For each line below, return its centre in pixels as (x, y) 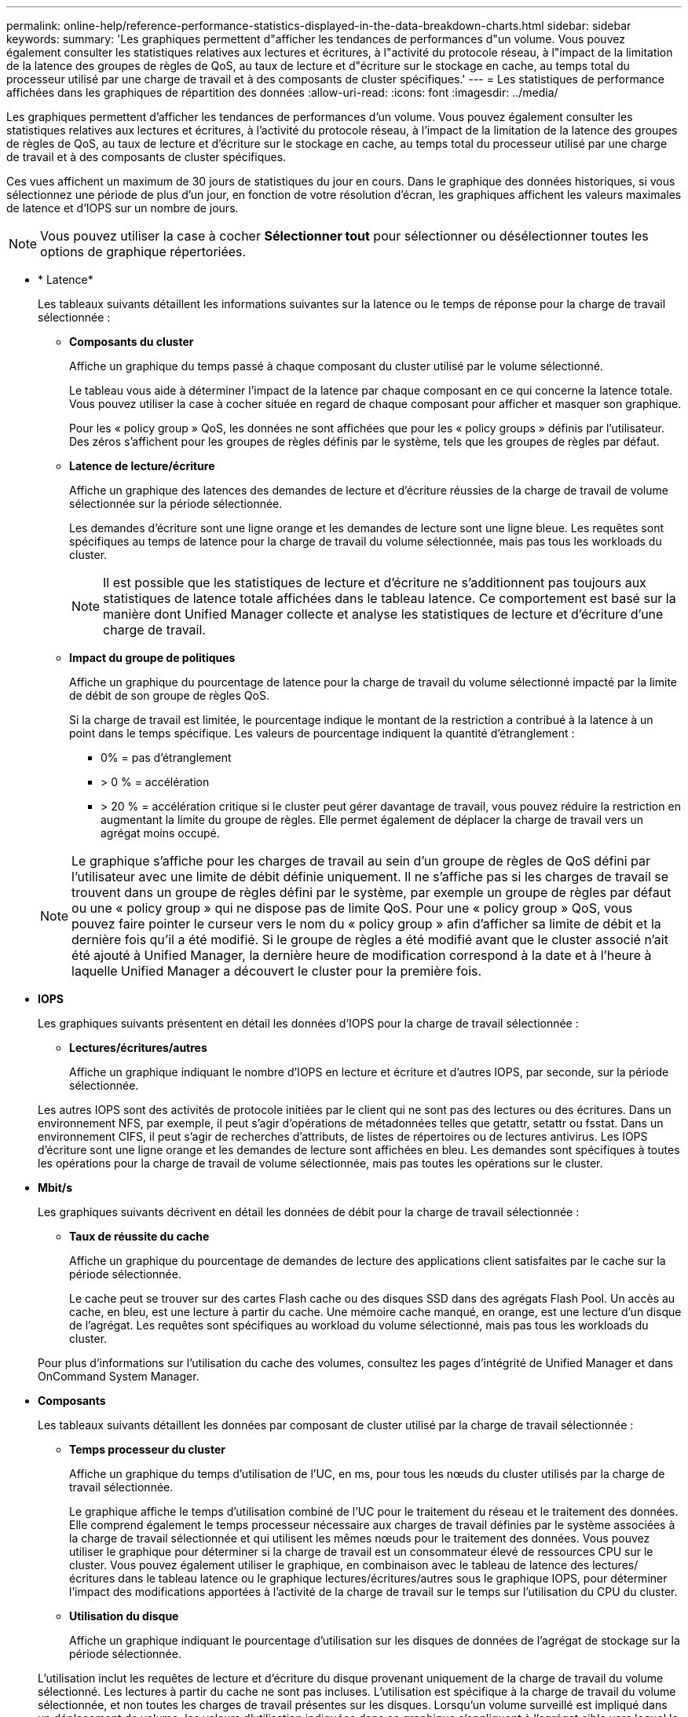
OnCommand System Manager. (119, 1376)
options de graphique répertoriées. (143, 252)
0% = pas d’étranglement (166, 757)
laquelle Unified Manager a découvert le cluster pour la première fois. (277, 971)
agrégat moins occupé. (160, 833)
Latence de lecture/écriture (142, 466)
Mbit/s (55, 1188)
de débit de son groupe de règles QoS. (169, 695)
